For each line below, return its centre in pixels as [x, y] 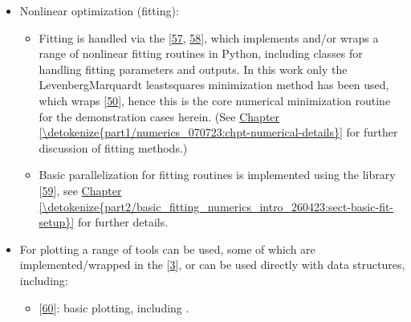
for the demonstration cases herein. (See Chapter [159, 116]
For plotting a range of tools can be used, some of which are [167, 249]
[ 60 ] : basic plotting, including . [114, 307]
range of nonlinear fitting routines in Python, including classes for [201, 53]
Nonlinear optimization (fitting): [99, 10]
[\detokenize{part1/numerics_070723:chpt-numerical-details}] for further [218, 132]
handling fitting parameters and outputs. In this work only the [193, 69]
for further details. [123, 222]
